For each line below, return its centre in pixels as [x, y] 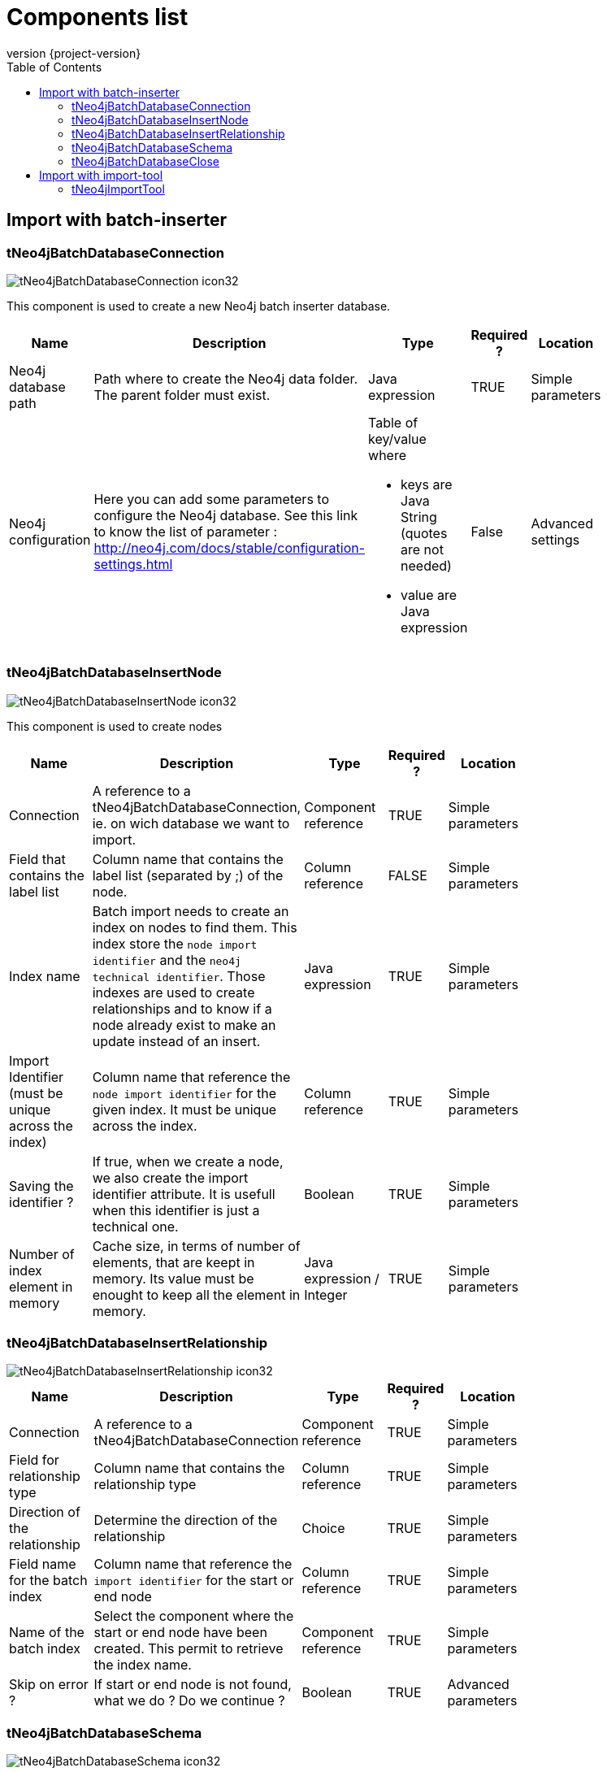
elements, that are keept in [173, 1262]
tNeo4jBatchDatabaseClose [146, 161]
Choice [323, 1529]
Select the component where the [194, 1616]
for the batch [48, 1581]
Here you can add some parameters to [211, 499]
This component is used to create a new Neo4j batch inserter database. [199, 306]
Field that [37, 859]
